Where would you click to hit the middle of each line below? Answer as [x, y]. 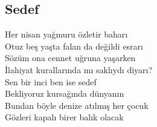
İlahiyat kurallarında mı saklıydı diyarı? [79, 69]
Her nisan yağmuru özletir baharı [66, 34]
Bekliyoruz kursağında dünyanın [65, 93]
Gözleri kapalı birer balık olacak [64, 117]
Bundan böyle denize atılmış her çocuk [77, 105]
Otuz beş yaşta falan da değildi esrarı [74, 46]
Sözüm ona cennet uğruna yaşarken [70, 58]
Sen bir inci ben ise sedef [51, 81]
